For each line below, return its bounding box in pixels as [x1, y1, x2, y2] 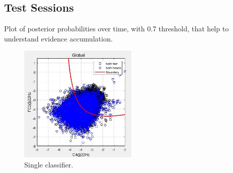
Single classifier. [24, 159, 73, 169]
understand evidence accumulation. [4, 33, 113, 44]
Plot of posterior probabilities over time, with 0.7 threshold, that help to [4, 23, 229, 34]
